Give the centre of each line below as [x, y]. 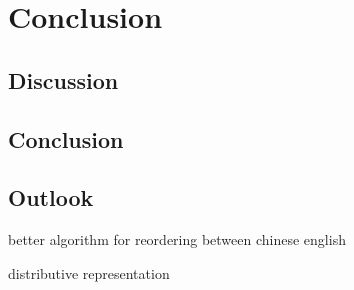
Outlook [51, 197]
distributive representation [89, 272]
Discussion [63, 79]
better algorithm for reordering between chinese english [177, 239]
